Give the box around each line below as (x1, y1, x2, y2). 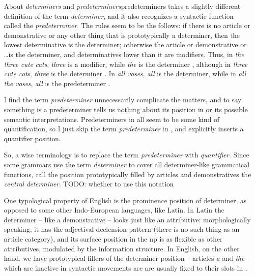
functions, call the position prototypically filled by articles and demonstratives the (4, 169, 251, 179)
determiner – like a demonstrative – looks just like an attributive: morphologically (4, 214, 251, 224)
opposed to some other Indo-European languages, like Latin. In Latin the (4, 205, 225, 215)
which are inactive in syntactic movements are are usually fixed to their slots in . (4, 262, 247, 273)
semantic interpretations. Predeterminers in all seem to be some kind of (4, 114, 220, 124)
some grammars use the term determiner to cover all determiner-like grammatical (4, 159, 250, 169)
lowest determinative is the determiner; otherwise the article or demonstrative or (4, 39, 247, 50)
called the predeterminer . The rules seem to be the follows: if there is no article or (4, 20, 251, 31)
